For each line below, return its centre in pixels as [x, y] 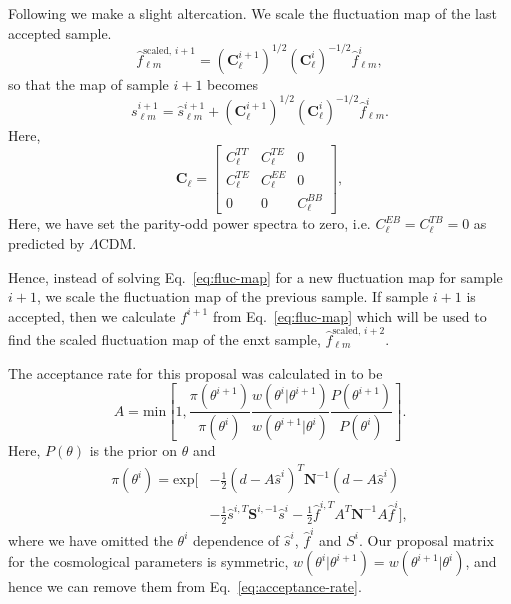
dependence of [236, 539]
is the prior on [133, 450]
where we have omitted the [90, 539]
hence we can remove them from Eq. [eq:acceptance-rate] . [185, 586]
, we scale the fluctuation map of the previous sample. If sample [232, 296]
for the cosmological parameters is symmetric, [148, 561]
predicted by [46, 242]
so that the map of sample [88, 83]
